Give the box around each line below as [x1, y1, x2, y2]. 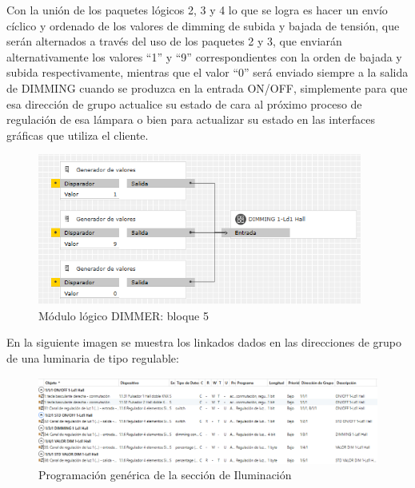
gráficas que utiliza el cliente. [6, 126, 149, 143]
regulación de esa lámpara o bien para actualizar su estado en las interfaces [6, 111, 375, 128]
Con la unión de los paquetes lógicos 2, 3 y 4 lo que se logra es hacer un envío [6, 2, 388, 18]
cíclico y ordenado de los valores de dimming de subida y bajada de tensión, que [6, 17, 400, 34]
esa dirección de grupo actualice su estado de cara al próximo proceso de [6, 95, 362, 112]
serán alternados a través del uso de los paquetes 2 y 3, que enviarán [6, 33, 342, 50]
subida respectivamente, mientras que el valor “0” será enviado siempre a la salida [6, 64, 409, 81]
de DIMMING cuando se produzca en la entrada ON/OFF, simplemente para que [6, 79, 408, 96]
